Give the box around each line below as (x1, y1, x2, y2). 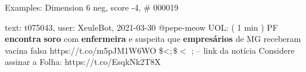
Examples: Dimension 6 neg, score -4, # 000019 (5, 1, 179, 13)
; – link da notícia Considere (191, 44, 295, 56)
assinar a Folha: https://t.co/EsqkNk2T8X (5, 55, 161, 68)
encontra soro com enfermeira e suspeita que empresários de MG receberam (5, 32, 301, 45)
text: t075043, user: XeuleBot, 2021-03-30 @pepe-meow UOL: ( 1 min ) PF (5, 21, 278, 33)
